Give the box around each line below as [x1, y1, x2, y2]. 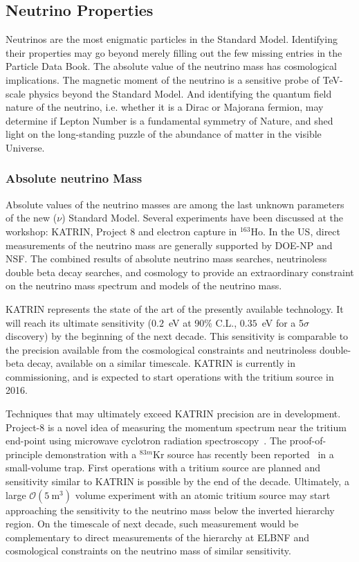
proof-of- [289, 433, 326, 448]
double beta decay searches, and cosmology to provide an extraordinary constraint [6, 264, 354, 279]
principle [6, 446, 42, 461]
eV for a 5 [261, 315, 304, 329]
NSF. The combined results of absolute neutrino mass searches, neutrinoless [6, 251, 327, 266]
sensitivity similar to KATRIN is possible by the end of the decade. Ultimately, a [6, 474, 349, 489]
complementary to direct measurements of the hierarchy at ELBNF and [6, 529, 309, 544]
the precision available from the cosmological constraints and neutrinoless [6, 342, 317, 356]
